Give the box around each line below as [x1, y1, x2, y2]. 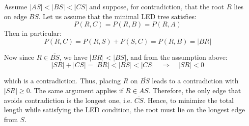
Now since [4, 51, 34, 62]
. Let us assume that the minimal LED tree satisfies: [38, 11, 196, 21]
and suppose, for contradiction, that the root [89, 1, 224, 11]
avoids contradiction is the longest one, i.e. [4, 95, 132, 105]
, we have [59, 51, 87, 62]
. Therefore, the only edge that [148, 85, 241, 95]
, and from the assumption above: [126, 51, 228, 62]
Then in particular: [4, 28, 61, 38]
